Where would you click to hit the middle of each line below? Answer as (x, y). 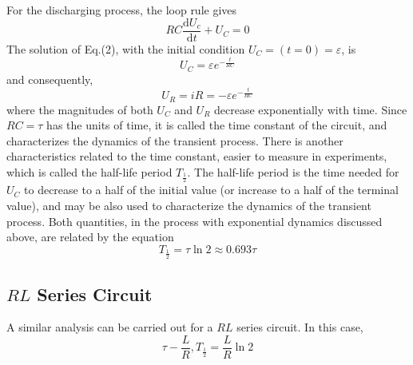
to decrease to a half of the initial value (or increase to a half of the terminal (211, 190)
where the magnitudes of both (80, 109)
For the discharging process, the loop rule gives (122, 10)
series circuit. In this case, (300, 327)
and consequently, (50, 79)
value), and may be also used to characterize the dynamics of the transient (189, 206)
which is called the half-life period (89, 172)
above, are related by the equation (90, 237)
